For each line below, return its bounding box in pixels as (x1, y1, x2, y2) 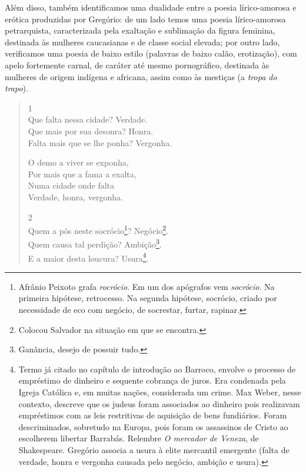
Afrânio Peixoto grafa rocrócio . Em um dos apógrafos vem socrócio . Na (18, 280, 275, 292)
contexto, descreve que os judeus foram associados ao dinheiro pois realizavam (18, 397, 300, 410)
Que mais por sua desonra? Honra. (28, 124, 154, 137)
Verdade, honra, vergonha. (28, 190, 123, 203)
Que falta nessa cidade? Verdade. (28, 113, 148, 126)
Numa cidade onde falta (28, 179, 115, 192)
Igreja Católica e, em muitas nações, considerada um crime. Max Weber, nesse (18, 386, 301, 398)
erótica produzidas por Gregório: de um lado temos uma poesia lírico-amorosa (5, 12, 286, 25)
